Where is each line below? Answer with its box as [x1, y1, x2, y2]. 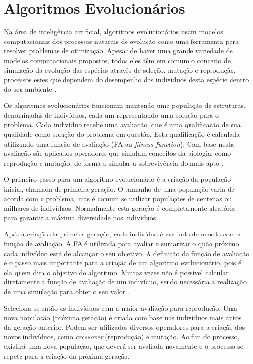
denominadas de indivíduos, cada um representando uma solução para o [4, 109, 219, 120]
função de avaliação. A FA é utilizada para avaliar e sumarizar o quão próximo [4, 238, 239, 248]
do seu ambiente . [4, 84, 57, 94]
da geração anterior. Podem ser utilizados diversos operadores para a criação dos [4, 321, 245, 332]
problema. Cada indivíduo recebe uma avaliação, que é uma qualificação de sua [4, 119, 241, 129]
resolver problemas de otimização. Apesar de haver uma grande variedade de [4, 45, 233, 56]
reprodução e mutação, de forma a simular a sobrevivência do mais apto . [4, 157, 224, 168]
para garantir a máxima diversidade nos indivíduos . [4, 212, 160, 222]
